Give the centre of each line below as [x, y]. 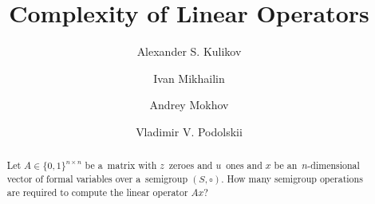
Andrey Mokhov [189, 105]
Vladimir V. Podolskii [189, 131]
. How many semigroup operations [292, 178]
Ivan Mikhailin [189, 78]
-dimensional [334, 165]
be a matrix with [121, 165]
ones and [244, 165]
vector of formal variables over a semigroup [97, 178]
